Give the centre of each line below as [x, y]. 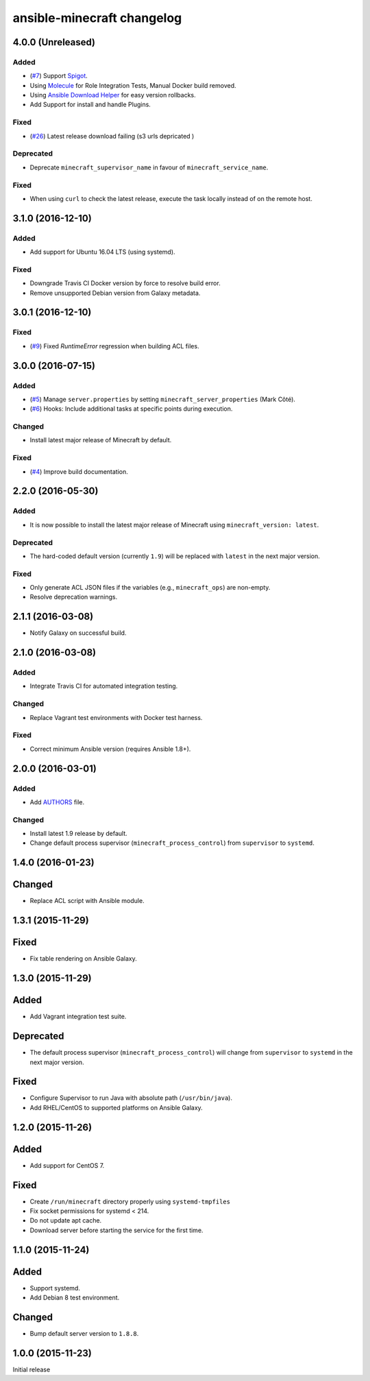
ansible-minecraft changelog [97, 18]
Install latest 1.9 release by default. [79, 834]
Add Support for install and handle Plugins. [90, 105]
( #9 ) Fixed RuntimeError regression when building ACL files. [114, 346]
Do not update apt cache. [66, 1221]
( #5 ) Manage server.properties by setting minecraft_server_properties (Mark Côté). [163, 399]
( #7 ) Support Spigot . [59, 76]
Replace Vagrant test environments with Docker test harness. [116, 717]
